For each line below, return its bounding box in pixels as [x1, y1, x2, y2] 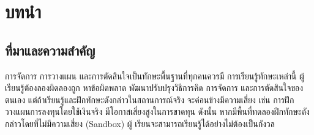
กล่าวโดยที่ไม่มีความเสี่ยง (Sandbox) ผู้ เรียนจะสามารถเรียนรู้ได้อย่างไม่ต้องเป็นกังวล [5, 117, 275, 130]
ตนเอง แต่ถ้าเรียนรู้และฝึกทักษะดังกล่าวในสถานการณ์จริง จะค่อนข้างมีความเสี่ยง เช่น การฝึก [5, 93, 294, 106]
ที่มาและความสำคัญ [5, 40, 95, 59]
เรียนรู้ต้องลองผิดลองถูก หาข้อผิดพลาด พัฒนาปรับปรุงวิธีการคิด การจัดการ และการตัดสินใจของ [5, 81, 304, 94]
